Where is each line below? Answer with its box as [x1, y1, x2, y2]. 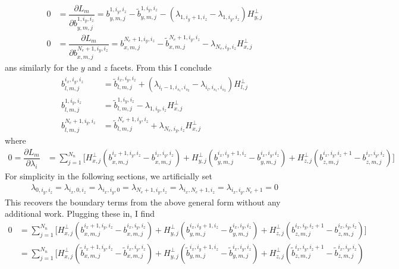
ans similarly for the [5, 61, 78, 74]
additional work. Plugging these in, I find [5, 207, 155, 220]
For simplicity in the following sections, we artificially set [5, 169, 213, 182]
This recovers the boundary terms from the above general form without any [5, 195, 281, 208]
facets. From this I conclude [110, 61, 212, 74]
